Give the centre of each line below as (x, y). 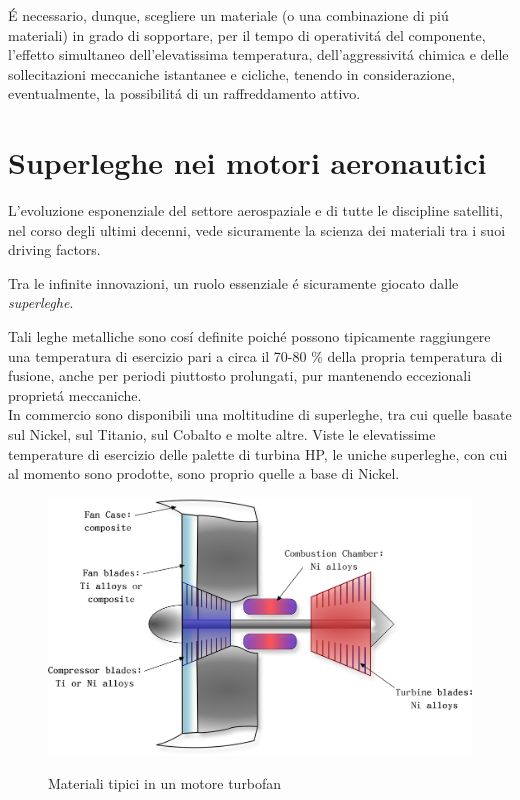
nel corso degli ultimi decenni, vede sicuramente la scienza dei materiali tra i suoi (257, 229)
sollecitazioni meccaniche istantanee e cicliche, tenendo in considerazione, (232, 73)
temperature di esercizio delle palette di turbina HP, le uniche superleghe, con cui (258, 453)
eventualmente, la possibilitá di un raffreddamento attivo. (184, 93)
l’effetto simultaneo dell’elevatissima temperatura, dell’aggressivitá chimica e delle (258, 54)
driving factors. (54, 249)
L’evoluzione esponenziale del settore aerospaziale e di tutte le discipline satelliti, (255, 210)
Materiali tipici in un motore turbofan (165, 783)
